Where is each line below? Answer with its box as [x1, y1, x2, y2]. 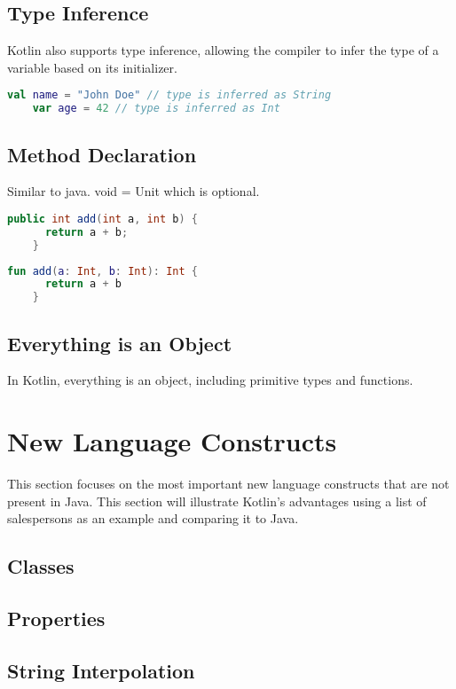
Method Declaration [7, 140, 197, 168]
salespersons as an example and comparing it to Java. [7, 509, 299, 528]
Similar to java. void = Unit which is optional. [7, 182, 260, 200]
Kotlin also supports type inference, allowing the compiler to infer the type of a [7, 41, 439, 59]
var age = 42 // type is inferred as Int [32, 102, 280, 115]
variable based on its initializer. [7, 58, 177, 76]
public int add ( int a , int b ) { [7, 212, 198, 225]
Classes [7, 552, 75, 580]
